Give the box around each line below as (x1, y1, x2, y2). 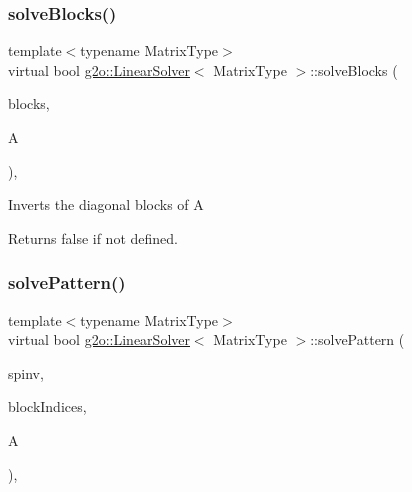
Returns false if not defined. (8, 227, 178, 248)
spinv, (8, 362, 44, 383)
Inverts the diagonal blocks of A (8, 194, 204, 215)
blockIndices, (8, 396, 87, 417)
